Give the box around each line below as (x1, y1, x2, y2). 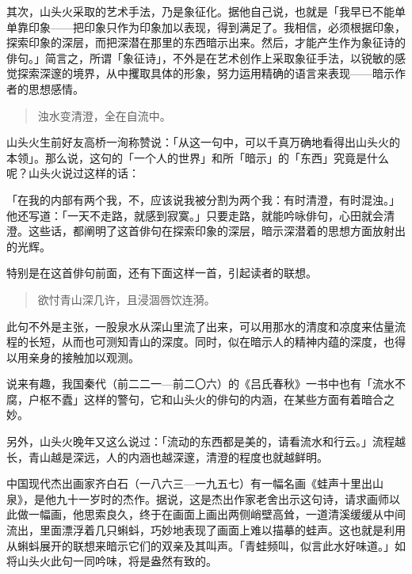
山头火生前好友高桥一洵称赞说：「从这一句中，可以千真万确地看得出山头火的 (6, 134, 400, 150)
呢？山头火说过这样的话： (6, 165, 139, 181)
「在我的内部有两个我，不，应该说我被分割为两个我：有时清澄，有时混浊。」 (6, 191, 400, 207)
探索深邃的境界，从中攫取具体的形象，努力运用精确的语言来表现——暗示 (17, 65, 395, 82)
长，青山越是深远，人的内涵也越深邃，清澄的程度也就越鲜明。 (6, 448, 328, 465)
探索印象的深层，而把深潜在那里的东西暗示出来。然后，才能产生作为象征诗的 (6, 34, 406, 51)
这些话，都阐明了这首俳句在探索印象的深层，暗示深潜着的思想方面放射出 (28, 222, 406, 239)
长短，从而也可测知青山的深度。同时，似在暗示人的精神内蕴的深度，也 (28, 333, 395, 350)
